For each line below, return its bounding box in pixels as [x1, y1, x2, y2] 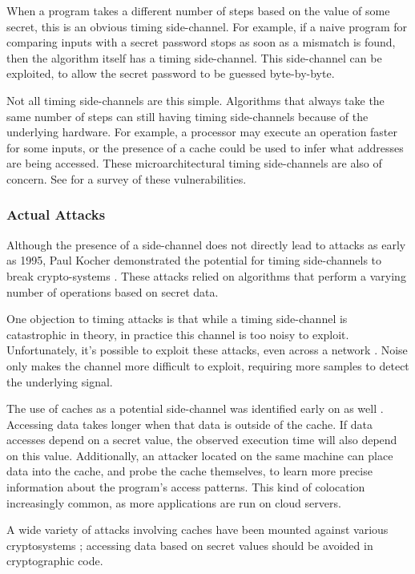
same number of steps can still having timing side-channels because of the [6, 107, 369, 124]
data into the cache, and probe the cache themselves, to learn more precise [6, 463, 373, 479]
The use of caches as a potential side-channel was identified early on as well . [6, 400, 384, 417]
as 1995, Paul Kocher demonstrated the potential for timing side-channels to [6, 252, 382, 269]
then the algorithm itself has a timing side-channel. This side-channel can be [6, 49, 382, 66]
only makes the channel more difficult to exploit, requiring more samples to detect [6, 357, 409, 374]
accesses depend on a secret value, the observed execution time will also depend [6, 431, 397, 448]
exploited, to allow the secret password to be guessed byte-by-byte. [6, 65, 335, 82]
